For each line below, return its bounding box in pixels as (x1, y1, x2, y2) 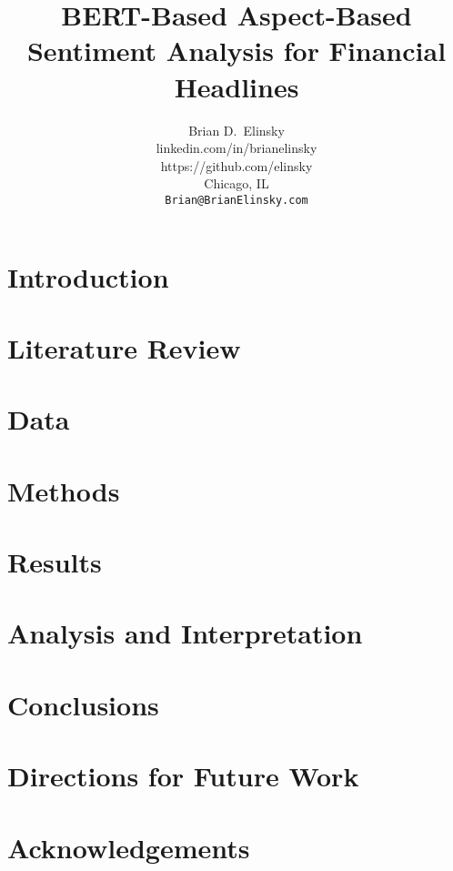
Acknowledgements (7, 828, 250, 866)
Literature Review (7, 329, 241, 366)
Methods (7, 471, 120, 509)
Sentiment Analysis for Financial (26, 32, 447, 69)
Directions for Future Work (7, 757, 359, 795)
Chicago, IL (204, 174, 269, 193)
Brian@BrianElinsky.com (165, 193, 308, 207)
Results (7, 543, 102, 581)
